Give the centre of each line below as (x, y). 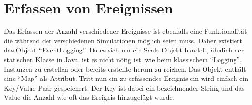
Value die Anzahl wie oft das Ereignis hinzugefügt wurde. (89, 97)
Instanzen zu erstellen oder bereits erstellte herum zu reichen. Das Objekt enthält (125, 69)
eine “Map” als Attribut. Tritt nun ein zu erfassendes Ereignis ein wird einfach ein (126, 78)
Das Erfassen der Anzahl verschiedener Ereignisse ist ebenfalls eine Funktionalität (126, 31)
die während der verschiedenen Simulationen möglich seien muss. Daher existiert (123, 40)
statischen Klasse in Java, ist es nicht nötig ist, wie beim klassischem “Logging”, (123, 59)
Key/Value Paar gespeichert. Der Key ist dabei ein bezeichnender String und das (124, 87)
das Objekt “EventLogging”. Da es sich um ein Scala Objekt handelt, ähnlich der (124, 50)
